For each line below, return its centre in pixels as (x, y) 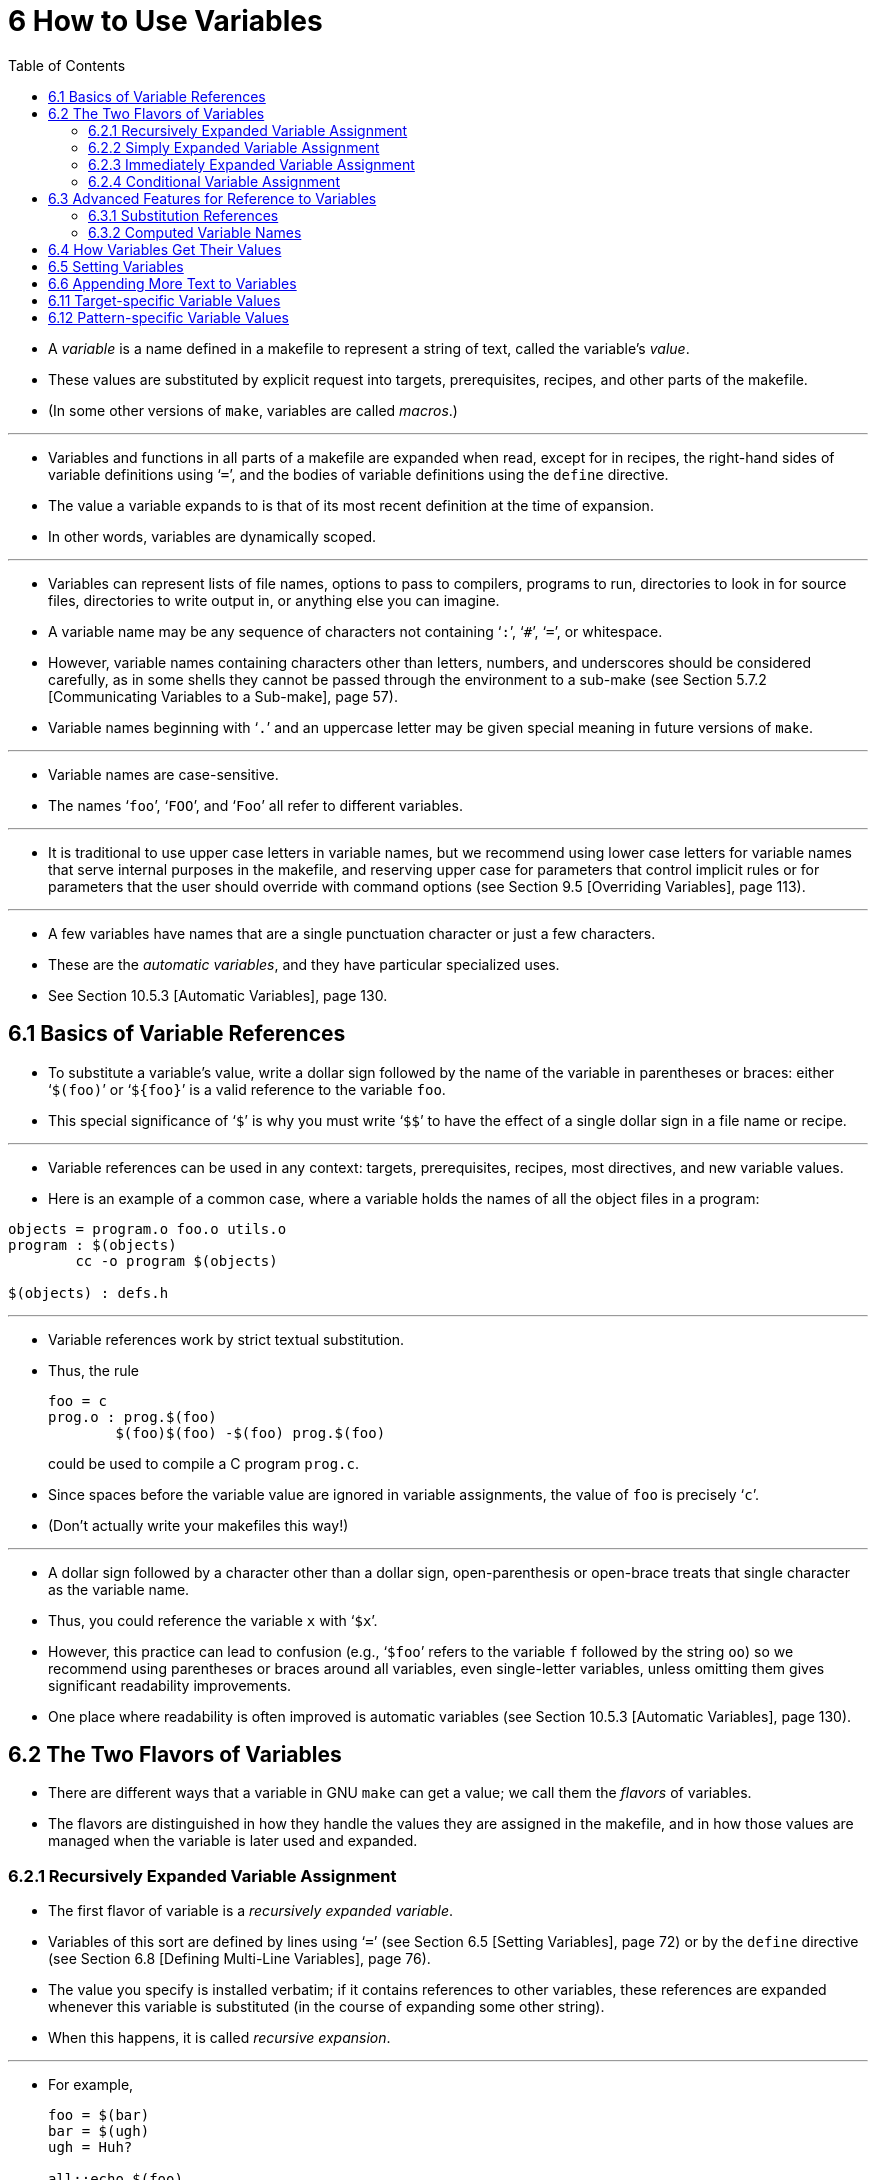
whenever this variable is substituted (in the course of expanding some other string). (326, 2007)
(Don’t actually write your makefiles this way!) (198, 1525)
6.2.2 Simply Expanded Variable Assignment (234, 147)
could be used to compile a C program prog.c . (203, 1463)
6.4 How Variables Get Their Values (165, 249)
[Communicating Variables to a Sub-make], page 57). (223, 696)
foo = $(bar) (99, 2115)
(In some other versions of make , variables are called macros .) (253, 410)
